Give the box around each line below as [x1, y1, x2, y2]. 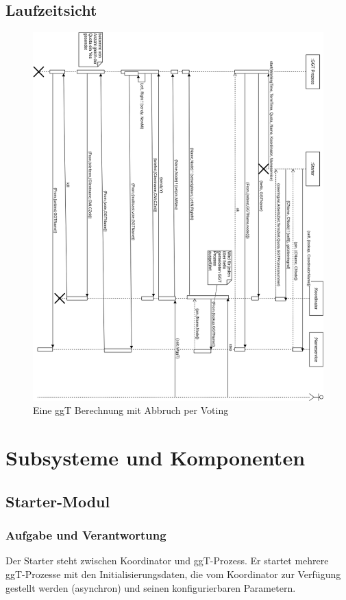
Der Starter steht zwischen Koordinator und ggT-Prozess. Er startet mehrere [5, 553, 329, 568]
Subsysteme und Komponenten [5, 443, 306, 472]
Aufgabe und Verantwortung [5, 527, 166, 544]
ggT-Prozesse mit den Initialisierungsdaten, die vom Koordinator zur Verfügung [5, 567, 341, 581]
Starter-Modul [5, 490, 110, 511]
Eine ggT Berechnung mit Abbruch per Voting [33, 403, 229, 417]
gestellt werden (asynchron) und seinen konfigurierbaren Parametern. [5, 580, 296, 595]
